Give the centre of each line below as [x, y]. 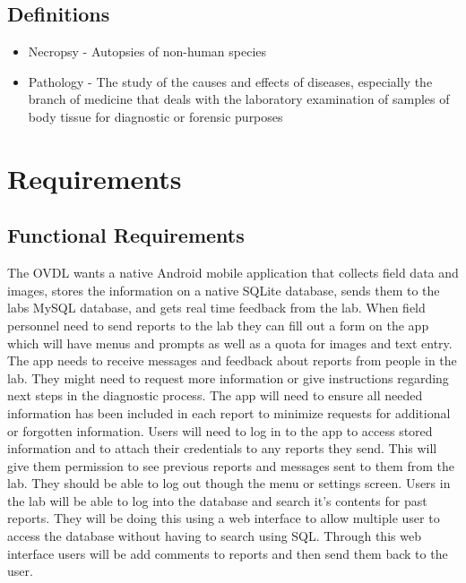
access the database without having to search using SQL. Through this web [214, 536]
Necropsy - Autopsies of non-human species [147, 51]
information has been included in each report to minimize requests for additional [229, 412]
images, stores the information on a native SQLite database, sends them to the [224, 290]
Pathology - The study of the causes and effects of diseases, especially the [230, 81]
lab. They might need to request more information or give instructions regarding [228, 377]
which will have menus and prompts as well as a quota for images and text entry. [230, 343]
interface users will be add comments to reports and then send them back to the [228, 553]
